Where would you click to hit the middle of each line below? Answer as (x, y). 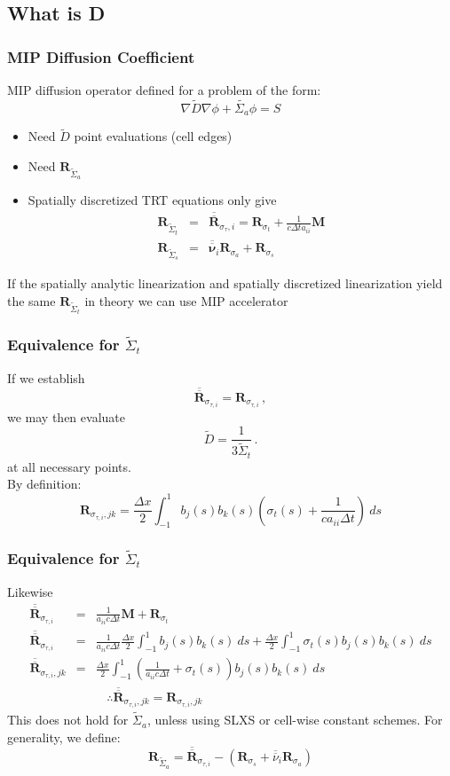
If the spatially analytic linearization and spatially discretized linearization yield (225, 283)
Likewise (30, 591)
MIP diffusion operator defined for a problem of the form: (164, 90)
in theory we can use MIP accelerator (186, 300)
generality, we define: (64, 737)
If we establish (46, 377)
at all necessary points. (69, 466)
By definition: (44, 484)
